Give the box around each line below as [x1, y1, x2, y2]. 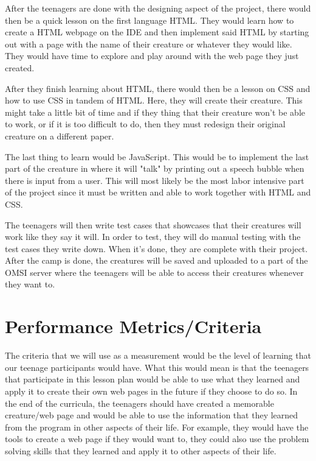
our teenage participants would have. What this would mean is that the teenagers [5, 361, 309, 373]
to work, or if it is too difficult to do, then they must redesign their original [5, 118, 286, 130]
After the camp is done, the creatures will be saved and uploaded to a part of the [5, 254, 308, 267]
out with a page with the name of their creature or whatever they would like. [5, 37, 292, 50]
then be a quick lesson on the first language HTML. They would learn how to [5, 13, 294, 26]
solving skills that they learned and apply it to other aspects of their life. [5, 444, 276, 457]
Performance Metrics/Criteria [5, 314, 262, 339]
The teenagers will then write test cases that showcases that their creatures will [5, 218, 301, 231]
